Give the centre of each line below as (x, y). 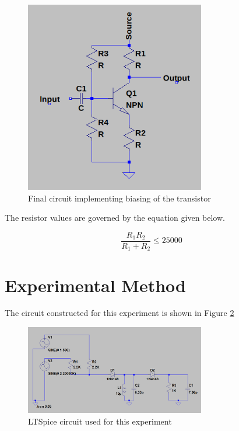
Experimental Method (95, 285)
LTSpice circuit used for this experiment (100, 421)
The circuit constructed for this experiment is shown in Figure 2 (119, 313)
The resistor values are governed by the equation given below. (115, 218)
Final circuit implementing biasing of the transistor (119, 198)
